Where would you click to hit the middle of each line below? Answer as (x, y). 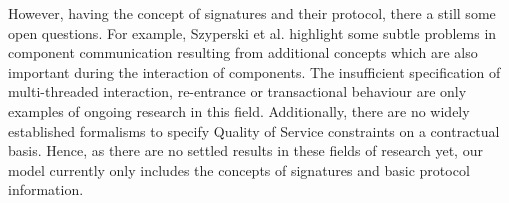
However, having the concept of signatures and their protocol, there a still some (252, 13)
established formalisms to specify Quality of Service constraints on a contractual (254, 130)
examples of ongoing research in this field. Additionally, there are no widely (239, 110)
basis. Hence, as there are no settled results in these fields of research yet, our (245, 150)
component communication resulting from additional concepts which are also (243, 52)
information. (46, 189)
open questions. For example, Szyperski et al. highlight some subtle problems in (252, 32)
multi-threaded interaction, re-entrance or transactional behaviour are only (237, 91)
